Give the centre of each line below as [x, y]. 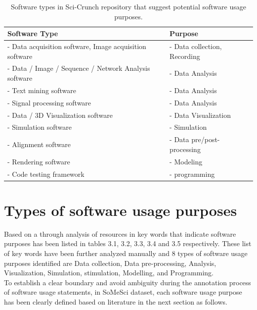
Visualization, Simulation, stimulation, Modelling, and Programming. [109, 273]
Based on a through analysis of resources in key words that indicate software [120, 233]
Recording [185, 56]
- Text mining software [42, 90]
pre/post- [206, 139]
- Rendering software [39, 161]
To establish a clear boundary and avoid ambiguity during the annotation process [128, 282]
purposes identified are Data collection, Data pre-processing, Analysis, [110, 263]
